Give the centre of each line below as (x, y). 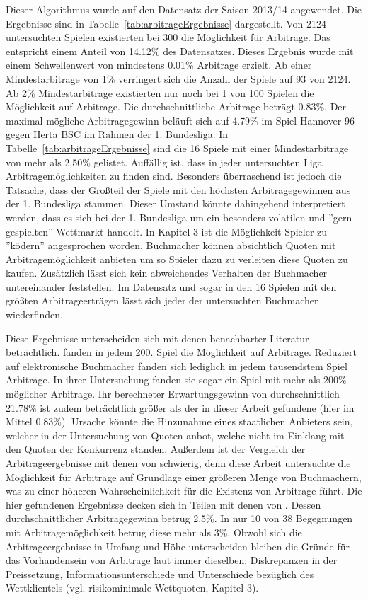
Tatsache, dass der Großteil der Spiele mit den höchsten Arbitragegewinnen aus (178, 189)
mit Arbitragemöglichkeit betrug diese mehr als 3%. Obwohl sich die (154, 532)
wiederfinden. (34, 315)
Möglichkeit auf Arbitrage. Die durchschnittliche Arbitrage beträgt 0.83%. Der (176, 106)
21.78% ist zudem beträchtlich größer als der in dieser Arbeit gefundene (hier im (180, 407)
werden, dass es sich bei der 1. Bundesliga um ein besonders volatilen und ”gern (179, 217)
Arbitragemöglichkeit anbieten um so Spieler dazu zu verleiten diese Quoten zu (177, 259)
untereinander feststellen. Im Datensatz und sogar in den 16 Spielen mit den (171, 286)
